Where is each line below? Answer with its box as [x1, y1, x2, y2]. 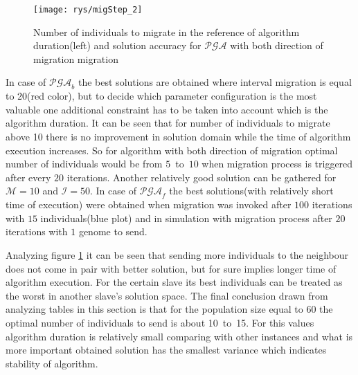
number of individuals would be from [6, 156, 163, 171]
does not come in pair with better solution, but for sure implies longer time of [6, 261, 337, 275]
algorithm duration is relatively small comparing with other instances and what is [6, 329, 353, 343]
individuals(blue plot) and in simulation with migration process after [40, 210, 332, 225]
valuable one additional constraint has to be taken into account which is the [6, 102, 328, 116]
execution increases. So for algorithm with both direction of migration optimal [6, 143, 338, 157]
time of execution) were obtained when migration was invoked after [6, 197, 292, 212]
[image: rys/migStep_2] [33, 5, 143, 15]
